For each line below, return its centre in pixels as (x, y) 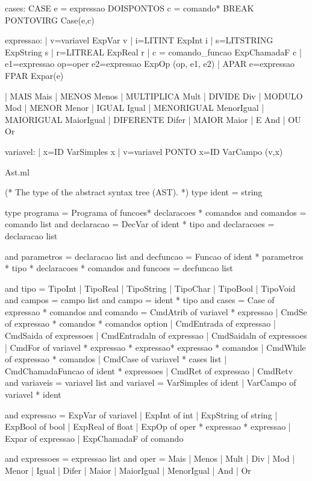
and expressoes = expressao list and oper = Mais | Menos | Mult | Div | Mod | (150, 458)
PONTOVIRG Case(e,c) (50, 20)
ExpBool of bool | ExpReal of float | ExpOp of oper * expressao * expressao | (148, 426)
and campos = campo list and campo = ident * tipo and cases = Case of (140, 300)
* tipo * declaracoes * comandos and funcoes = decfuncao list (119, 268)
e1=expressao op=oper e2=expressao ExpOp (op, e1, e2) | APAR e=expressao (150, 64)
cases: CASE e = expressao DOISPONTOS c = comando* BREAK (129, 8)
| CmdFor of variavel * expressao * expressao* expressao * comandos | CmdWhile (155, 347)
